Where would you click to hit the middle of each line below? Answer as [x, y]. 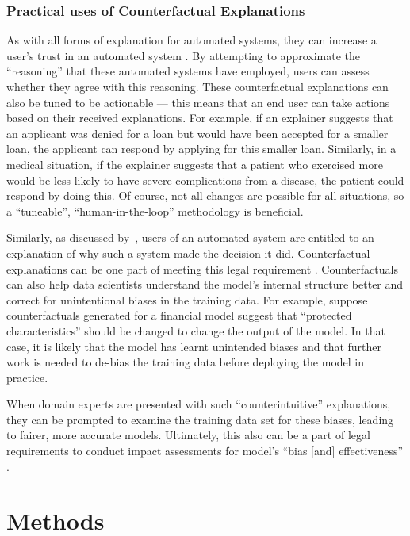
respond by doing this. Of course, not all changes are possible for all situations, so [205, 195]
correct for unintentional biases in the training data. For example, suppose [187, 299]
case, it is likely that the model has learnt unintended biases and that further [194, 346]
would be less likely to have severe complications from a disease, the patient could [205, 180]
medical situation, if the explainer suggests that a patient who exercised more [195, 164]
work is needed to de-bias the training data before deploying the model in [186, 362]
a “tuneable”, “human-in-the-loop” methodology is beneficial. [155, 211]
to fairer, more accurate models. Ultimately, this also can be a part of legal [188, 435]
